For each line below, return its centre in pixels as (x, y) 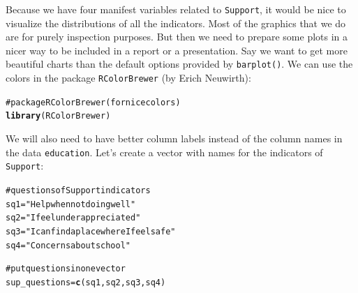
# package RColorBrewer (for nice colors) (93, 102)
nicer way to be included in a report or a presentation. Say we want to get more (177, 50)
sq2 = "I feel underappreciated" (73, 218)
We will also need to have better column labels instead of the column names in (174, 138)
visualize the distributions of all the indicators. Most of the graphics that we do (176, 23)
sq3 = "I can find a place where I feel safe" (91, 231)
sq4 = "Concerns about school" (68, 245)
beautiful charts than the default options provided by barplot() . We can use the (179, 64)
